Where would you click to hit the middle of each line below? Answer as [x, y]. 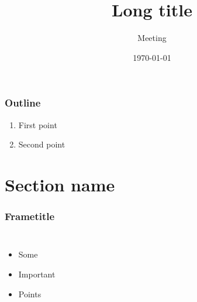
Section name [60, 184]
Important [37, 274]
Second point [42, 144]
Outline [23, 103]
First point [38, 124]
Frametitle [30, 216]
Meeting [152, 38]
